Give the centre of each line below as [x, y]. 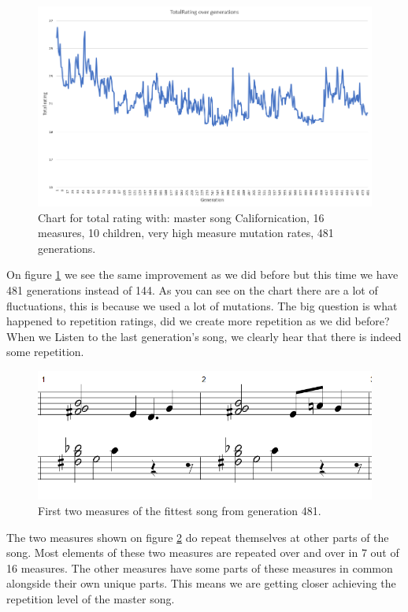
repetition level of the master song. [91, 599]
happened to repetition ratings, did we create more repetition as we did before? [198, 321]
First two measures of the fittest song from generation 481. [180, 511]
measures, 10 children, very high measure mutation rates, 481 [186, 233]
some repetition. [45, 352]
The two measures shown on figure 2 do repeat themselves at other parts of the [198, 537]
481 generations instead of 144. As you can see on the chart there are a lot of [192, 289]
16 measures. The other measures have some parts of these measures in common [200, 567]
